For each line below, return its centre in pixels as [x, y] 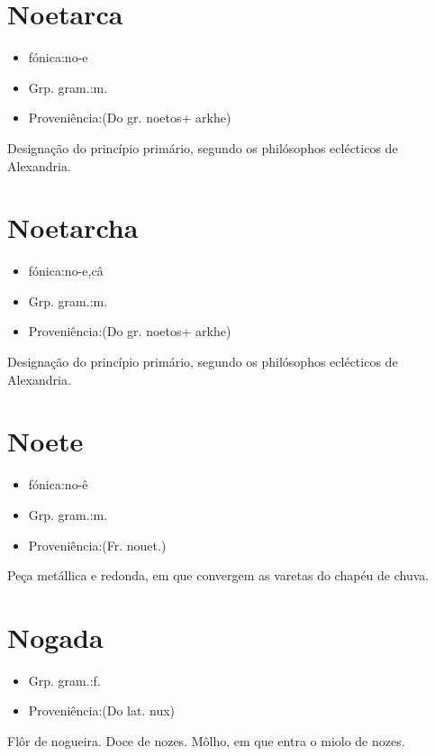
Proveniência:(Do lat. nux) [102, 710]
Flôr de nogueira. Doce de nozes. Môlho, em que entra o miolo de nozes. [206, 741]
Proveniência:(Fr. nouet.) [97, 545]
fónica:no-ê [58, 484]
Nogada [55, 637]
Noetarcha [73, 228]
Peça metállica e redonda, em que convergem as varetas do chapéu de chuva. [218, 575]
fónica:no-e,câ [66, 271]
